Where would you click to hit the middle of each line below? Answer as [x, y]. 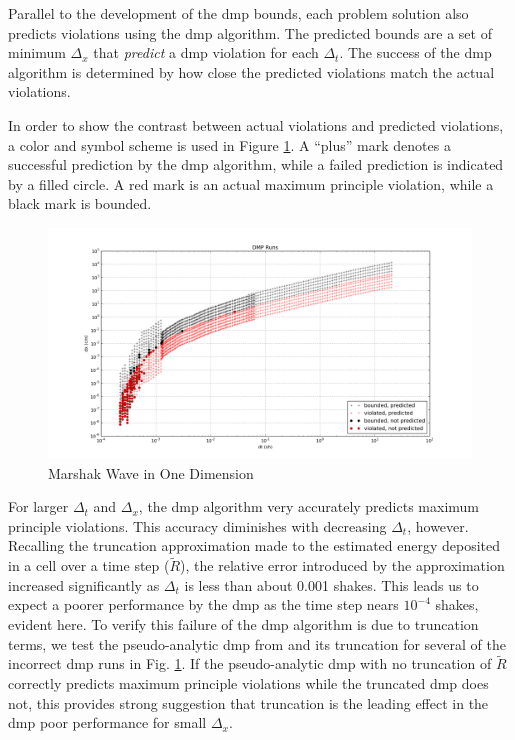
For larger [38, 506]
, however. [438, 525]
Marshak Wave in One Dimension [151, 472]
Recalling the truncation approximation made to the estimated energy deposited [254, 545]
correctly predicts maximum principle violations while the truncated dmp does [248, 682]
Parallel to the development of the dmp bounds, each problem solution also [238, 13]
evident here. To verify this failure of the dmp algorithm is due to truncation [243, 623]
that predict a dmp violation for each [206, 52]
